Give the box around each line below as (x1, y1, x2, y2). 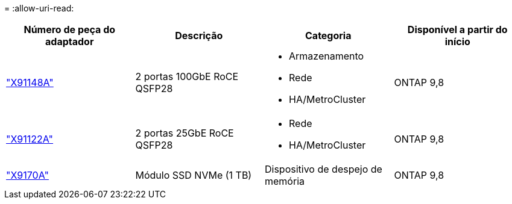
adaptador (45, 36, 94, 48)
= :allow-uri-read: (4, 3, 74, 13)
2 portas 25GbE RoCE (135, 127, 234, 139)
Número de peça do (24, 23, 116, 36)
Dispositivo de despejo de (265, 163, 382, 175)
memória (265, 175, 305, 187)
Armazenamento (289, 50, 364, 62)
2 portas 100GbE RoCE (135, 70, 239, 82)
